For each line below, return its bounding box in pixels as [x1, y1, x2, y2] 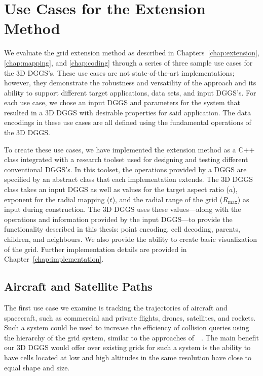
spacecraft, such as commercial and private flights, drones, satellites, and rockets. [4, 312, 256, 323]
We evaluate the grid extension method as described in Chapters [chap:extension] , [4, 47, 259, 58]
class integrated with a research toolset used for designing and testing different [4, 154, 248, 165]
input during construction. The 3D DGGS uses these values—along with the [4, 204, 241, 214]
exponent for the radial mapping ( [4, 194, 110, 204]
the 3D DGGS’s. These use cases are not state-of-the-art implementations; [4, 67, 235, 78]
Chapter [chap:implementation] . [4, 254, 104, 264]
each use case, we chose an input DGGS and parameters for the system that [4, 97, 241, 108]
